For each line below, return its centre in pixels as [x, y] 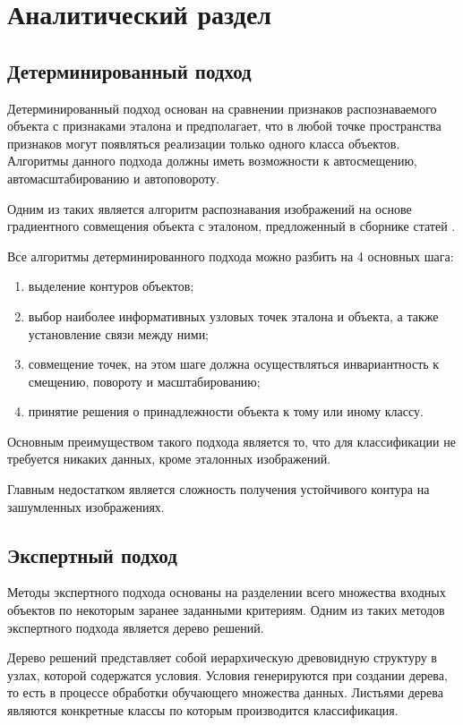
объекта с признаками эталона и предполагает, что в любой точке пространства [224, 126]
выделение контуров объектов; [111, 286]
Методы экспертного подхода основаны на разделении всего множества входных [227, 592]
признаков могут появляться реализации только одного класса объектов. [204, 143]
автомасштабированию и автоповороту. [114, 178]
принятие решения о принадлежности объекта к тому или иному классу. [226, 411]
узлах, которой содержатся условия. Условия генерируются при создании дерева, [227, 674]
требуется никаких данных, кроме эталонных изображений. [169, 459]
